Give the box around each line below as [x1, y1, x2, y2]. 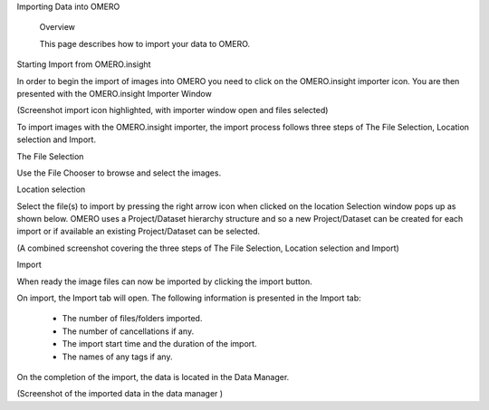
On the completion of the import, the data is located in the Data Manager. [16, 371, 290, 382]
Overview [39, 22, 76, 33]
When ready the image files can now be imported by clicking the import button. [16, 276, 312, 287]
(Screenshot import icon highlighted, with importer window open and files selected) [16, 105, 329, 116]
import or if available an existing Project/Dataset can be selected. [16, 226, 261, 237]
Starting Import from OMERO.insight [16, 59, 151, 70]
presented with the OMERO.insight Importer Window [16, 88, 212, 99]
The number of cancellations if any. [62, 326, 195, 337]
